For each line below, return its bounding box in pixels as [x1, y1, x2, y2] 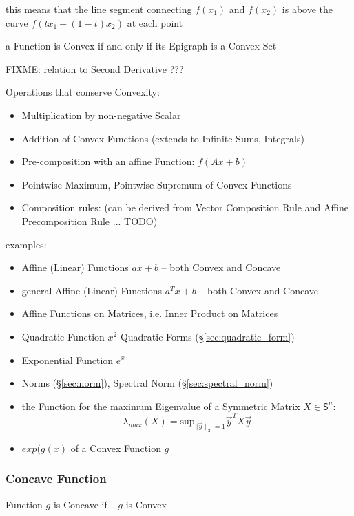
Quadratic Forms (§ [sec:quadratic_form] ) [120, 329, 295, 343]
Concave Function [6, 470, 107, 487]
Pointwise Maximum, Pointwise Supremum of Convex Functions [21, 177, 292, 191]
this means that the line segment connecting [6, 2, 192, 16]
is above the [282, 2, 333, 16]
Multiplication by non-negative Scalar [21, 107, 181, 122]
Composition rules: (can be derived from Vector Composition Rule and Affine [21, 200, 349, 215]
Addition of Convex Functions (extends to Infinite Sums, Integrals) [21, 131, 304, 145]
